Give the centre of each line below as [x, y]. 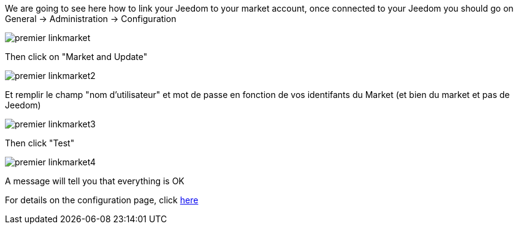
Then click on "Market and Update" [76, 57]
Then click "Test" [40, 143]
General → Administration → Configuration [91, 19]
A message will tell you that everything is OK [95, 181]
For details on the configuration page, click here [102, 200]
